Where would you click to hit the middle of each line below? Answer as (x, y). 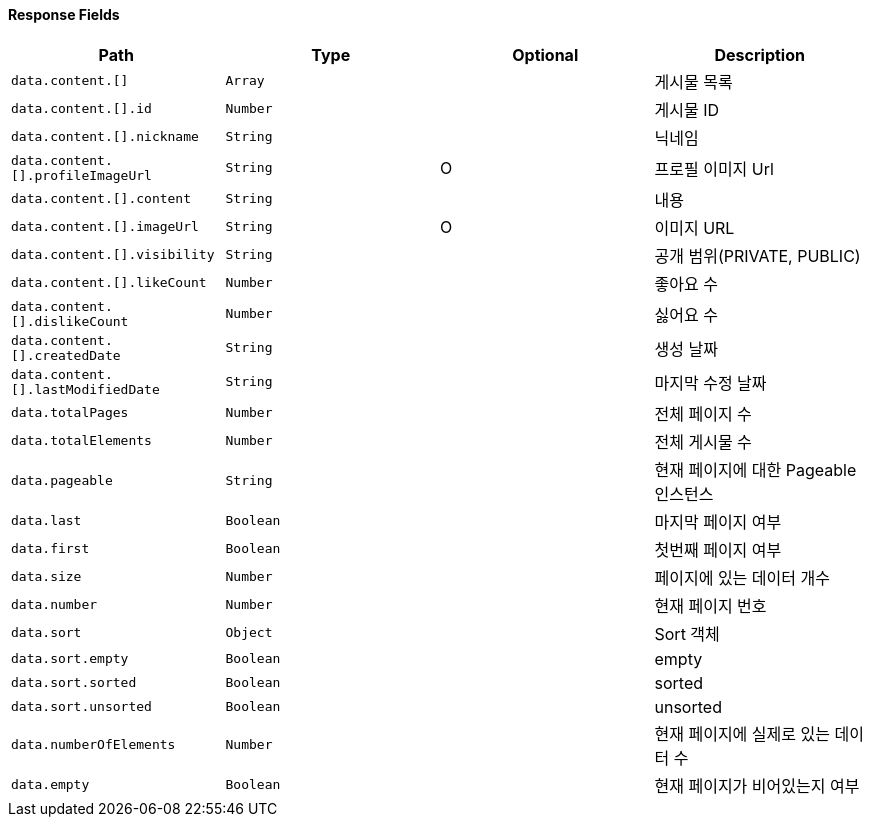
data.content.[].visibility (113, 255)
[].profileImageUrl (81, 175)
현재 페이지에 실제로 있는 (742, 733)
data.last (46, 521)
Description (759, 54)
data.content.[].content (101, 199)
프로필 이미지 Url (714, 168)
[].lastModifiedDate (85, 389)
